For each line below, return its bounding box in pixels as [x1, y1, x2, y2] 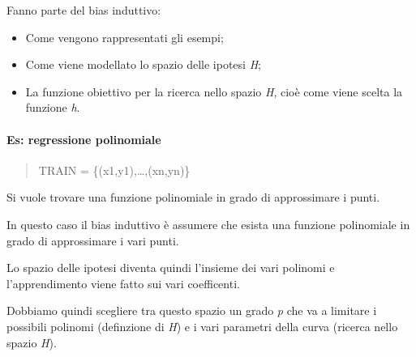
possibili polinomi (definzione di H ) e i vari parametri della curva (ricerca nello [6, 317, 398, 334]
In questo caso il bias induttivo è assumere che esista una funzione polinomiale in [6, 215, 410, 232]
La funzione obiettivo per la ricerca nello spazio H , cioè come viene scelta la [25, 83, 403, 100]
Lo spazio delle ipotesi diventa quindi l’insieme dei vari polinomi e [6, 259, 335, 276]
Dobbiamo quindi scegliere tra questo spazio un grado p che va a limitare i [6, 302, 377, 319]
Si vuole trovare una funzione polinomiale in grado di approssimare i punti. [6, 189, 380, 206]
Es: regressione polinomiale [6, 130, 161, 147]
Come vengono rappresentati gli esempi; [25, 28, 224, 45]
